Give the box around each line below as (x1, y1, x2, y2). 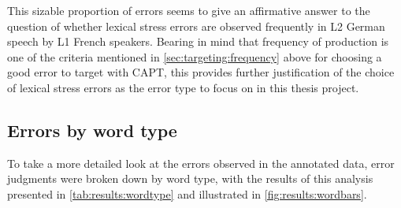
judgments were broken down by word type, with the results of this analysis (7, 170, 373, 187)
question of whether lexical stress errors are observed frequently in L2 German (7, 17, 385, 34)
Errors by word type (7, 117, 177, 142)
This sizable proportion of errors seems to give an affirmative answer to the (7, 2, 370, 18)
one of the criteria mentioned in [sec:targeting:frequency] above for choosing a (7, 48, 382, 65)
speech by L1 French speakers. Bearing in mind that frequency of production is (7, 33, 389, 50)
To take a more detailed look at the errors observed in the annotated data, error (7, 154, 395, 171)
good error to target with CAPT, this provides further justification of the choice (7, 64, 395, 80)
